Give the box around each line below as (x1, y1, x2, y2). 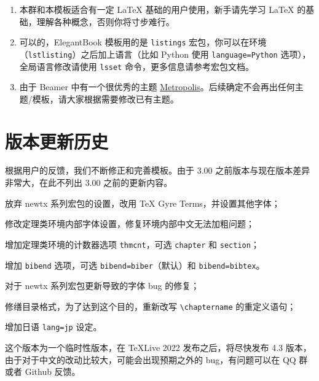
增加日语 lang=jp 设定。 (5, 320, 102, 333)
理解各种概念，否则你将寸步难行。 (36, 15, 175, 28)
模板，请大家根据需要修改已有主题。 (32, 92, 179, 105)
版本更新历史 (5, 128, 109, 153)
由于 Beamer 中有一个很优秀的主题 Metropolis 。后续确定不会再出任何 (19, 80, 295, 93)
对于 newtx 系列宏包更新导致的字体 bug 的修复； (5, 279, 200, 292)
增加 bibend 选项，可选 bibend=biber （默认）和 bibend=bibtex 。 (5, 258, 265, 271)
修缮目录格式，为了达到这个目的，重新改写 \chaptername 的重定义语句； (5, 299, 296, 312)
